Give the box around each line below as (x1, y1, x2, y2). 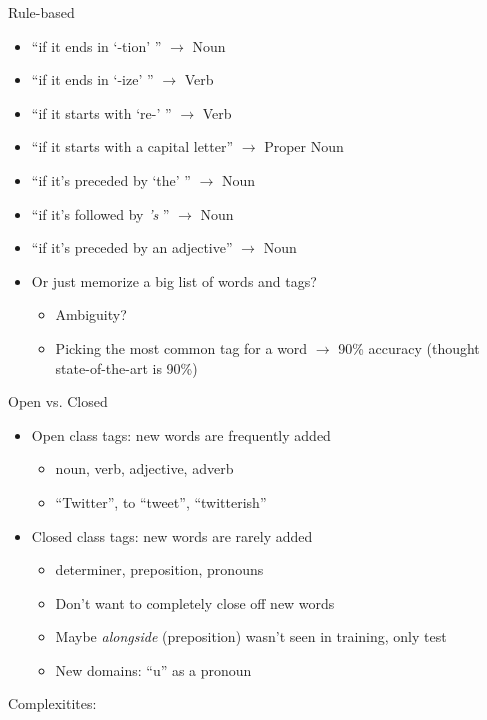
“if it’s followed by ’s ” (31, 203, 170, 224)
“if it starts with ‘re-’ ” (31, 102, 172, 123)
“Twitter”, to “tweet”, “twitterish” (55, 491, 267, 512)
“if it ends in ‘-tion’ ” (31, 35, 162, 56)
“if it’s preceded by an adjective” (31, 237, 233, 258)
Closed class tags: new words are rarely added (31, 525, 313, 546)
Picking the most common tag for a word (55, 337, 308, 358)
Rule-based (8, 2, 75, 22)
